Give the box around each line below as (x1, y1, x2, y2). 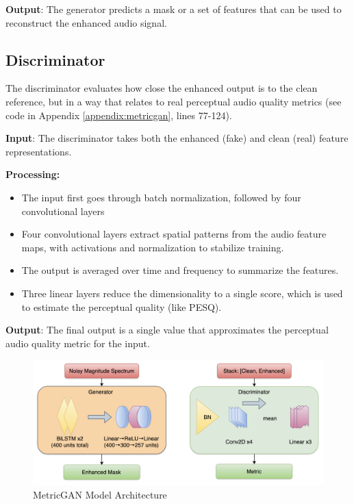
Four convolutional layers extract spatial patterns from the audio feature (21, 227, 327, 241)
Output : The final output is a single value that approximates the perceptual (5, 323, 329, 337)
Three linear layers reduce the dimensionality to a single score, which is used (21, 286, 343, 300)
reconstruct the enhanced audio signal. (5, 15, 167, 29)
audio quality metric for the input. (5, 336, 150, 350)
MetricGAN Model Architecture (33, 487, 167, 501)
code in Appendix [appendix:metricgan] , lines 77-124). (5, 108, 232, 122)
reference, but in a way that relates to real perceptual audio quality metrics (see (5, 94, 342, 108)
